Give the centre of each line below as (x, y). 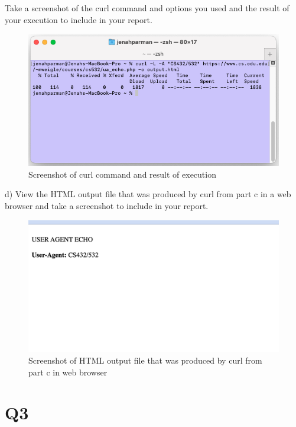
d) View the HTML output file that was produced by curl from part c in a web (148, 194)
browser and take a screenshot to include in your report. (107, 205)
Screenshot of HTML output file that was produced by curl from (145, 360)
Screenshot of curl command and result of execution (122, 174)
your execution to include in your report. (79, 19)
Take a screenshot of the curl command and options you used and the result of (147, 8)
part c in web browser (68, 372)
